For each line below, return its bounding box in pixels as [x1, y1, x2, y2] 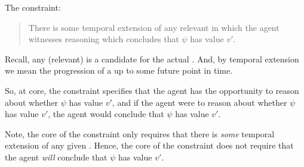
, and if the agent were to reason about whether [112, 96, 287, 108]
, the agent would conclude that [48, 108, 164, 120]
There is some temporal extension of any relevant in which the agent [28, 21, 280, 33]
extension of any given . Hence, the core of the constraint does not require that [5, 139, 294, 152]
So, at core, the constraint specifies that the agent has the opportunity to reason [5, 84, 299, 96]
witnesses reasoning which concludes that [28, 33, 179, 45]
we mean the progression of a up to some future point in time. [5, 64, 233, 77]
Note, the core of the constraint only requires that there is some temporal [5, 127, 275, 140]
